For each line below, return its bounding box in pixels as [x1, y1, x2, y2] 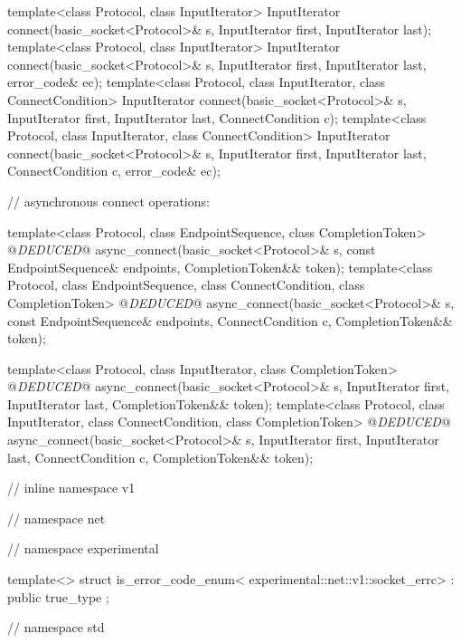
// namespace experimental [7, 539, 159, 558]
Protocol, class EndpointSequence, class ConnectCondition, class [7, 275, 365, 294]
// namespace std [7, 618, 105, 637]
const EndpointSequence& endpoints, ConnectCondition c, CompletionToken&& [7, 311, 453, 330]
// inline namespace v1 [7, 478, 136, 497]
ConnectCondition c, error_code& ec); [7, 161, 221, 180]
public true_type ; [7, 587, 109, 606]
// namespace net [7, 508, 106, 527]
